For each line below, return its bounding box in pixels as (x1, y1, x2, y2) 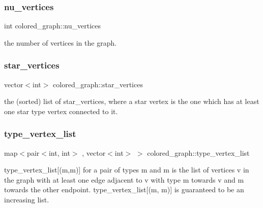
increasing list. (4, 194, 49, 204)
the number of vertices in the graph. (4, 37, 117, 48)
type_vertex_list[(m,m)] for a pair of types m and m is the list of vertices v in (4, 164, 249, 175)
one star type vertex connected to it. (4, 106, 118, 116)
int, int (48, 147, 70, 158)
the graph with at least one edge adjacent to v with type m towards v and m (4, 174, 244, 185)
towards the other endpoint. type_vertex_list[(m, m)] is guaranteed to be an (4, 184, 244, 195)
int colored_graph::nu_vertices (4, 20, 101, 31)
